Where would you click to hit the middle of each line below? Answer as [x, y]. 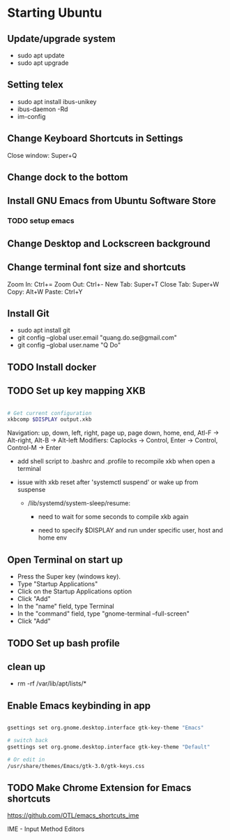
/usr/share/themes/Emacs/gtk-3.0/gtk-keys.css [76, 766]
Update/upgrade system [62, 39]
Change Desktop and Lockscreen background [109, 244]
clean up [26, 666]
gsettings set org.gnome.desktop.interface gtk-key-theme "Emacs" [106, 728]
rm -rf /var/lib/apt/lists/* [52, 683]
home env [53, 538]
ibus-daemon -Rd [43, 109]
